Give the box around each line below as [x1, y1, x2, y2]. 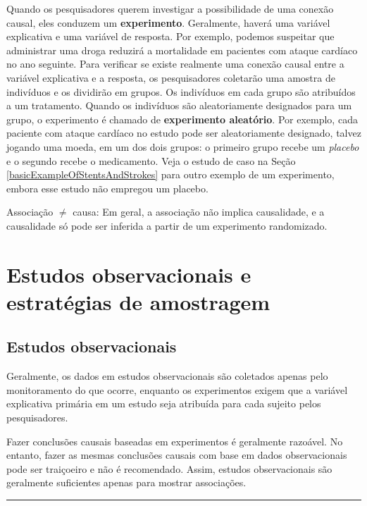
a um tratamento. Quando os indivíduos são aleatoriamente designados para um [6, 98, 352, 113]
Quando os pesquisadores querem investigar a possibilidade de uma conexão [6, 1, 334, 16]
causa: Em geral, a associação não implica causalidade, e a [73, 204, 325, 219]
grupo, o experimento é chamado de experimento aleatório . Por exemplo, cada [6, 111, 358, 126]
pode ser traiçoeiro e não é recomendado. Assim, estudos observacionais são [6, 461, 332, 476]
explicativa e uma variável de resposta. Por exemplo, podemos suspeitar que [6, 29, 335, 44]
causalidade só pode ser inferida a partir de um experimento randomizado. [6, 218, 328, 233]
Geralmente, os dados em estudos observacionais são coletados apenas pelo [6, 369, 328, 383]
